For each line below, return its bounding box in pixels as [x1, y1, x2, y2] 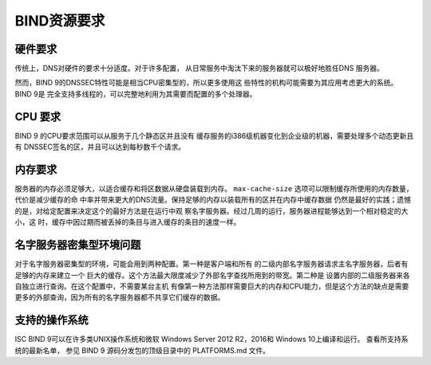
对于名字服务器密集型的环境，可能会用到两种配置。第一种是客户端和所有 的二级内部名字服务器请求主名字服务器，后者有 [14, 259, 409, 269]
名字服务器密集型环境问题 [14, 238, 141, 252]
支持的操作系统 [14, 313, 89, 327]
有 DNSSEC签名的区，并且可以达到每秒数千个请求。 [14, 142, 186, 151]
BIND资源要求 [14, 12, 105, 29]
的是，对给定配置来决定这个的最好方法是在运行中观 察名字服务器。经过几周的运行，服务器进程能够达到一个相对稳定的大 [14, 206, 409, 215]
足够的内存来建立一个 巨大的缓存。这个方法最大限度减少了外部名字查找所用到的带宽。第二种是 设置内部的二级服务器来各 [14, 270, 410, 280]
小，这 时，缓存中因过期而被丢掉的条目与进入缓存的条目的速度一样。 [14, 218, 241, 227]
